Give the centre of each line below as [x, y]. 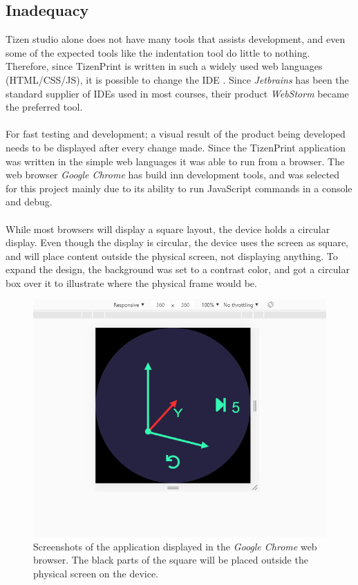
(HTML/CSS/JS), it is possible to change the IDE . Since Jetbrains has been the [177, 79]
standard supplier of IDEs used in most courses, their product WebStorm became [177, 93]
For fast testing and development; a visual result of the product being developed [176, 134]
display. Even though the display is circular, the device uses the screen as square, [177, 242]
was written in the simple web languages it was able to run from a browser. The [175, 161]
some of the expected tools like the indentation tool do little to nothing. [158, 52]
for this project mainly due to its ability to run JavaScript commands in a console [179, 188]
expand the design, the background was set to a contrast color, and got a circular [178, 269]
